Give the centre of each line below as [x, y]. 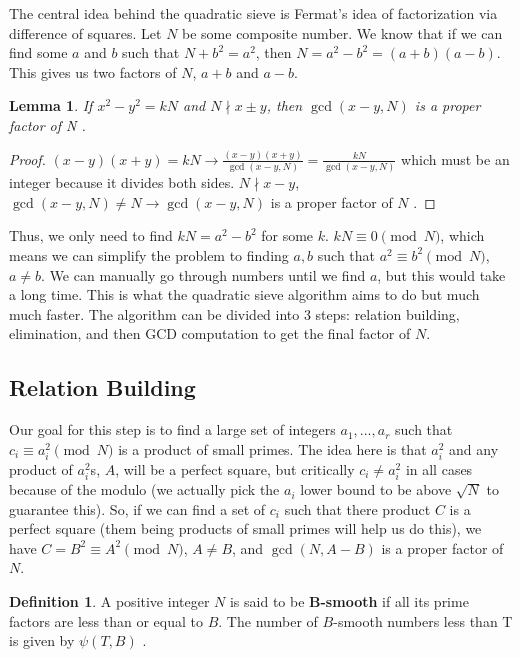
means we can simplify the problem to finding [149, 254]
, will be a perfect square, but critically [235, 468]
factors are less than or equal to [106, 620]
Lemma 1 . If [51, 105]
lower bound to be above [376, 489]
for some [287, 235]
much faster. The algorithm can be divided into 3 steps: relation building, [234, 313]
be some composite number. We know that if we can [342, 32]
